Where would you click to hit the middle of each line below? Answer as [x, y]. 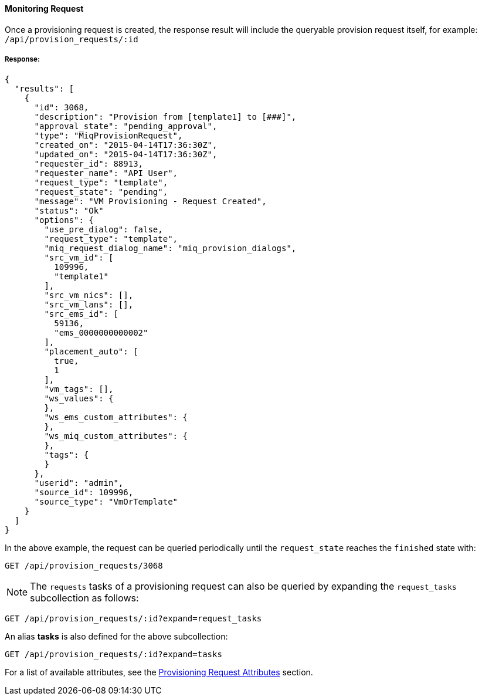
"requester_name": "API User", [106, 173]
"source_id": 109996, [84, 493]
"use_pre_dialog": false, [103, 230]
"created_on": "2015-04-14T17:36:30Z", [126, 145]
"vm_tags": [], [79, 389]
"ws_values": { [79, 399]
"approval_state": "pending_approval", [126, 126]
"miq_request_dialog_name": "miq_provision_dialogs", [170, 248]
